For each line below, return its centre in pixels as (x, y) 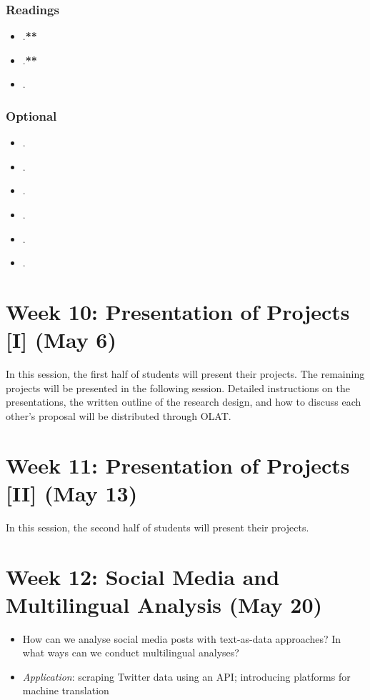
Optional (31, 115)
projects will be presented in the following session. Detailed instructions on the (178, 387)
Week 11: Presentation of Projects (178, 465)
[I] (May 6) (61, 340)
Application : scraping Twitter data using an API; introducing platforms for (186, 676)
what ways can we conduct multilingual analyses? (131, 652)
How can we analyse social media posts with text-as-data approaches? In (182, 638)
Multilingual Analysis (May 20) (164, 604)
